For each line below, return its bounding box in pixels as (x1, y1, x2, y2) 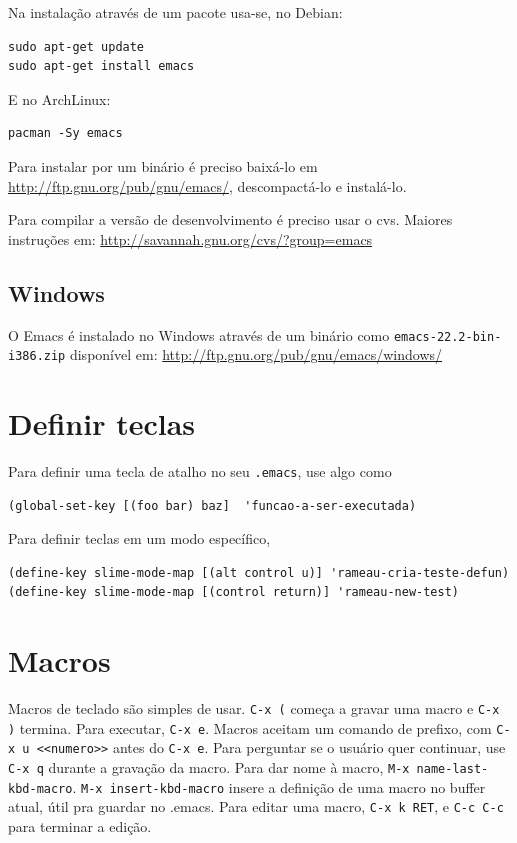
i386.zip (8, 349, 66, 364)
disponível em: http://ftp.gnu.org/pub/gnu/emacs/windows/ (69, 344, 443, 365)
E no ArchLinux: (8, 88, 111, 109)
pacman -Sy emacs (8, 126, 123, 141)
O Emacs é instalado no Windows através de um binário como (8, 324, 390, 345)
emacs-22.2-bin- (393, 329, 502, 344)
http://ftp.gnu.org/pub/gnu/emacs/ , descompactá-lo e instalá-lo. (8, 175, 407, 196)
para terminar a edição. (8, 816, 152, 837)
